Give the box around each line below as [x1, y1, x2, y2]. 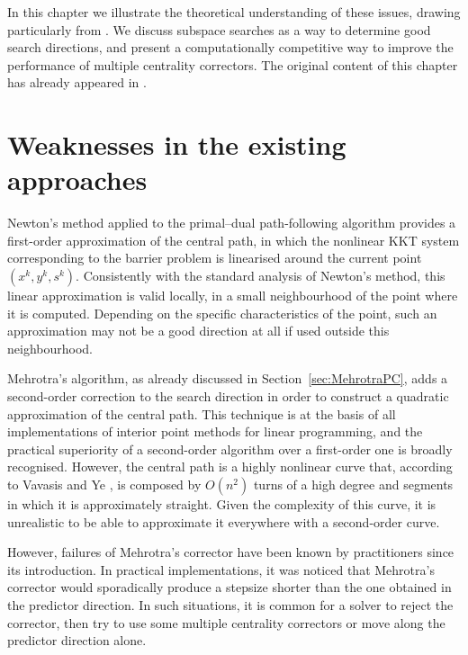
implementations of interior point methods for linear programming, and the [7, 422, 423, 441]
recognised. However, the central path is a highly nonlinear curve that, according [7, 457, 453, 476]
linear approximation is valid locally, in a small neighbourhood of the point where [7, 286, 458, 305]
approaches [7, 161, 148, 198]
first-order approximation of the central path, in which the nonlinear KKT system [7, 230, 460, 249]
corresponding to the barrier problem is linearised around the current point [7, 248, 422, 267]
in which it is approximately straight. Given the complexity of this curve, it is [7, 495, 436, 513]
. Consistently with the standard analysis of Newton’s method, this [76, 266, 445, 285]
